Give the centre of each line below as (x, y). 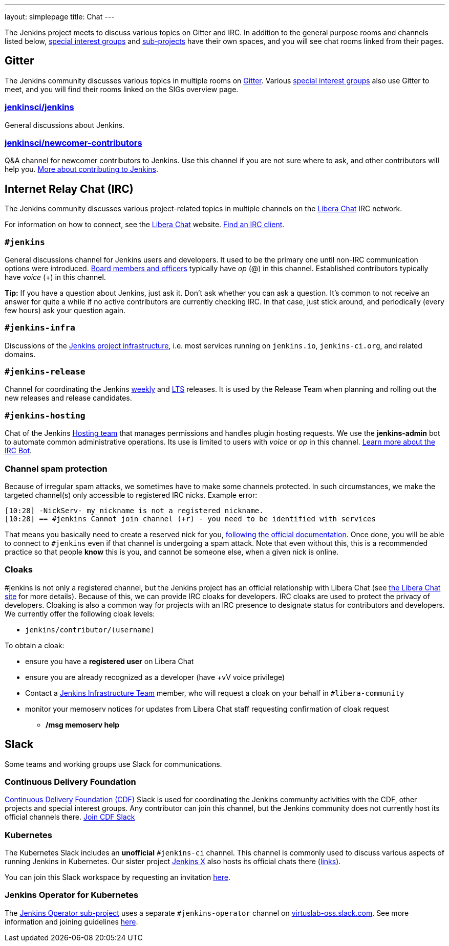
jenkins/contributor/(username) (90, 630)
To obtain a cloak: (35, 645)
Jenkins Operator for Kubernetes (72, 895)
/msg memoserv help (83, 724)
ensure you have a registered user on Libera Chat (110, 661)
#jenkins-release (45, 372)
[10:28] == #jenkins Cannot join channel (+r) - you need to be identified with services (190, 519)
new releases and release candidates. (68, 398)
